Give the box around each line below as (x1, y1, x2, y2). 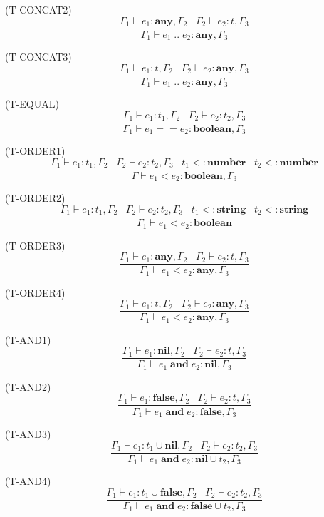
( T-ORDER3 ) (5, 237, 66, 252)
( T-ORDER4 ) (5, 285, 66, 300)
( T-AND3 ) (5, 426, 51, 441)
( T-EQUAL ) (5, 96, 59, 111)
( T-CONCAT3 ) (5, 49, 72, 64)
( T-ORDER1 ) (5, 143, 66, 158)
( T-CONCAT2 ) (5, 2, 72, 16)
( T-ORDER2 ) (5, 190, 66, 205)
